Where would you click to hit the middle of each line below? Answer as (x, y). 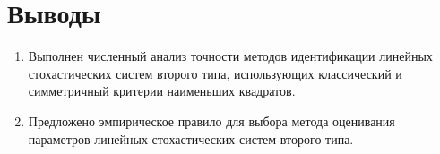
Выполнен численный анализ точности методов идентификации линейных (230, 56)
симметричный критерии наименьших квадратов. (162, 91)
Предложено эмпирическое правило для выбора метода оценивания (211, 120)
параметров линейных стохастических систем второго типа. (191, 138)
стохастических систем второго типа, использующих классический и (215, 73)
